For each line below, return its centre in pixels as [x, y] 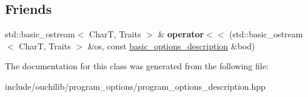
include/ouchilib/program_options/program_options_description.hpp [135, 86]
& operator [181, 34]
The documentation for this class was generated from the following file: [137, 66]
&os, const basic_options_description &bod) [171, 45]
